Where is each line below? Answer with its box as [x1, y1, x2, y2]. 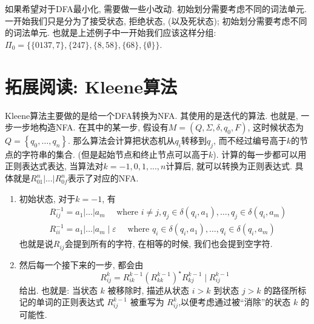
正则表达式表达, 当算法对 [5, 160, 104, 172]
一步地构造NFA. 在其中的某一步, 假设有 [13, 121, 169, 133]
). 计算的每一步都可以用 [213, 147, 307, 160]
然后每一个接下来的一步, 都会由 [19, 258, 144, 271]
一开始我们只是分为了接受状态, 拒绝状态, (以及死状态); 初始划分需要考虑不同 [5, 14, 307, 27]
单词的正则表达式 [36, 295, 104, 308]
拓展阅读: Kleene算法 [5, 73, 177, 98]
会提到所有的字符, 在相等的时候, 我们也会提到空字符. [64, 237, 273, 250]
